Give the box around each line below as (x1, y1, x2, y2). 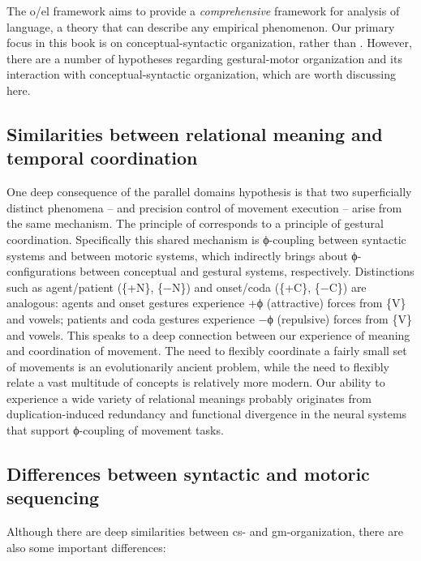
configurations (6, 263, 76, 280)
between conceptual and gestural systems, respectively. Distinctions (79, 263, 415, 280)
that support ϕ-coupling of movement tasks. (6, 422, 224, 439)
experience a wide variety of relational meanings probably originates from (6, 389, 372, 406)
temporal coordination (6, 145, 198, 170)
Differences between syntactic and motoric (6, 461, 370, 486)
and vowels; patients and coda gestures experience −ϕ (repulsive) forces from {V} (6, 310, 412, 327)
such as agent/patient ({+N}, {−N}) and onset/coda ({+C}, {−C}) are (6, 278, 367, 295)
